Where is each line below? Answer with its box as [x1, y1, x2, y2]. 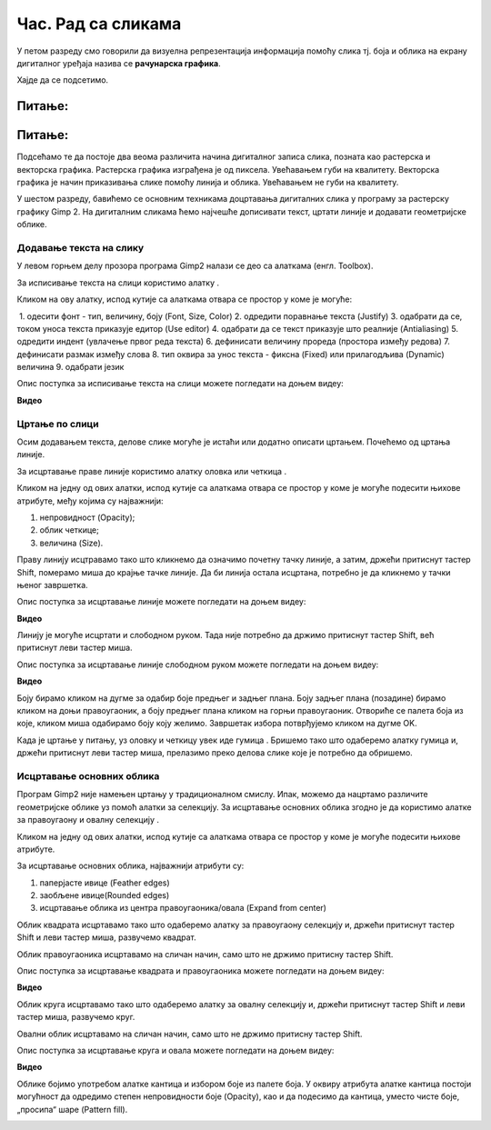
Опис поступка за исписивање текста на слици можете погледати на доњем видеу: [16, 378, 345, 389]
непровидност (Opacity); [39, 512, 135, 523]
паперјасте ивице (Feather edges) [39, 877, 170, 888]
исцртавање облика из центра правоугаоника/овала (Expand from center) [39, 903, 327, 914]
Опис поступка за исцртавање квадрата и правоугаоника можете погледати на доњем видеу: [16, 965, 385, 976]
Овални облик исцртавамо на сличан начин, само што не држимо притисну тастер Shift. [16, 1028, 363, 1039]
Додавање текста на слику [16, 241, 145, 254]
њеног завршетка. [16, 579, 88, 590]
